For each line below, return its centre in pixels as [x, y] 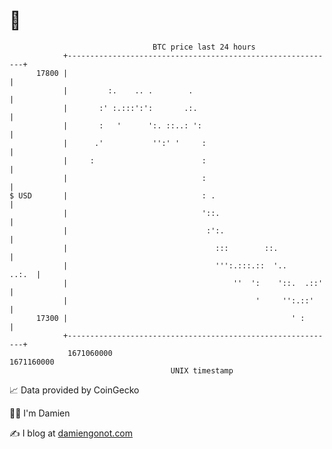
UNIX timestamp [202, 370]
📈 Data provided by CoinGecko [74, 390]
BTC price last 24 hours [204, 47]
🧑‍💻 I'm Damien [40, 413]
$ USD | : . [112, 195]
